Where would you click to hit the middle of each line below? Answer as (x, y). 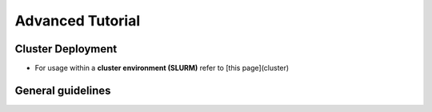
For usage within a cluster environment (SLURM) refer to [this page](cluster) (162, 68)
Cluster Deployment (66, 49)
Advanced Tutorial (78, 21)
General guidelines (63, 90)
